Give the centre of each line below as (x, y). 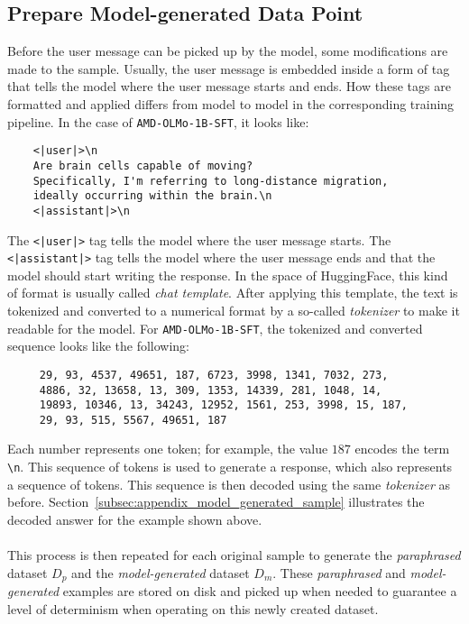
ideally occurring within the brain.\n (152, 196)
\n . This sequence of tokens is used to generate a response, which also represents (230, 467)
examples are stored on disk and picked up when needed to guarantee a (260, 591)
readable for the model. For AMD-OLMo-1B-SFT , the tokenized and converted (215, 328)
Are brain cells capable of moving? (143, 165)
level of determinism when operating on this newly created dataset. (193, 608)
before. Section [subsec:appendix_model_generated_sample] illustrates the (216, 502)
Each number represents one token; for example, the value (168, 449)
